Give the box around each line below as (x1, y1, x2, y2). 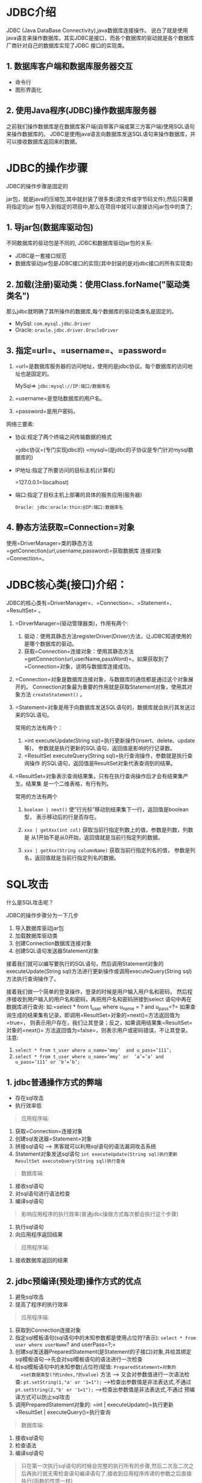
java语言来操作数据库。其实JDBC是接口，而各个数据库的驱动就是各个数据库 (6, 34, 195, 41)
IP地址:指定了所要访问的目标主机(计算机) (14, 467, 116, 474)
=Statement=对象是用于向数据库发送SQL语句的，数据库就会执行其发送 (14, 703, 191, 711)
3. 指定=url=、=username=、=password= (6, 345, 167, 356)
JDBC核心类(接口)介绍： (6, 578, 128, 592)
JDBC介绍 (6, 5, 56, 19)
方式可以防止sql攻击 (20, 1393, 71, 1401)
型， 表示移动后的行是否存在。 (24, 813, 100, 820)
